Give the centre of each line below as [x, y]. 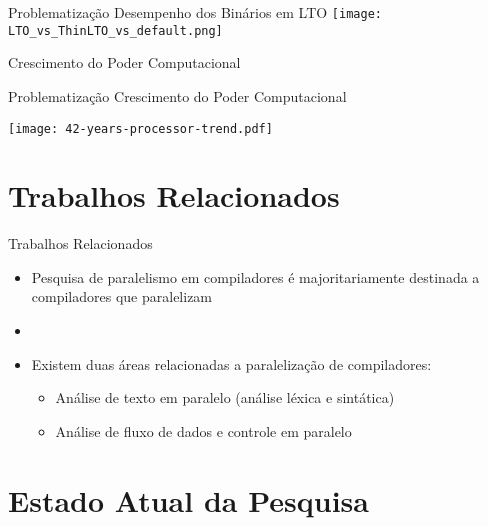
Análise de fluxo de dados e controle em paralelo [203, 430]
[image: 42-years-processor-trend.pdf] [140, 128]
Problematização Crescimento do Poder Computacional [177, 95]
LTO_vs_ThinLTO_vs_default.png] [115, 30]
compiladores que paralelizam [122, 296]
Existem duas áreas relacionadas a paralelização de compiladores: [231, 363]
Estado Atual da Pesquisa [188, 499]
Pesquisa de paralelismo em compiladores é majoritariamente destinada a [255, 276]
